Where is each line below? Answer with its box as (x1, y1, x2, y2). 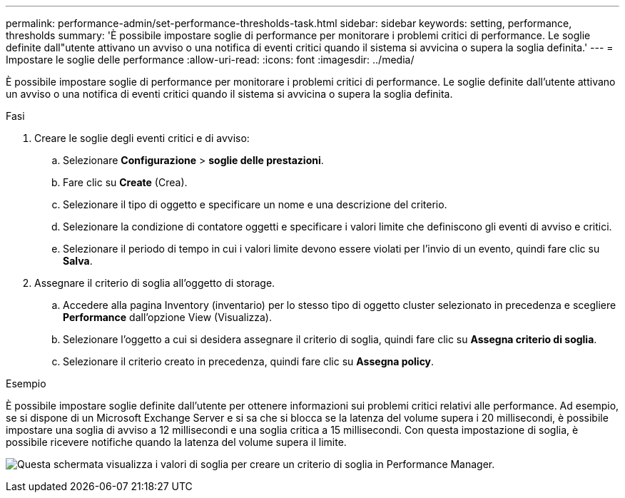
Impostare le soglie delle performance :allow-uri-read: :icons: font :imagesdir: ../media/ (6, 54, 415, 66)
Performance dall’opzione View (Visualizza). (63, 311, 273, 323)
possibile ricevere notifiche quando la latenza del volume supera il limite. (6, 436, 347, 448)
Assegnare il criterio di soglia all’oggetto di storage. (34, 277, 275, 289)
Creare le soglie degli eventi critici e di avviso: (34, 132, 250, 144)
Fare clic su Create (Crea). (63, 176, 188, 188)
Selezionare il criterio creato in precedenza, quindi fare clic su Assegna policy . (63, 355, 435, 367)
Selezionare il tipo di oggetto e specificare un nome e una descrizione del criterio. (63, 198, 447, 210)
